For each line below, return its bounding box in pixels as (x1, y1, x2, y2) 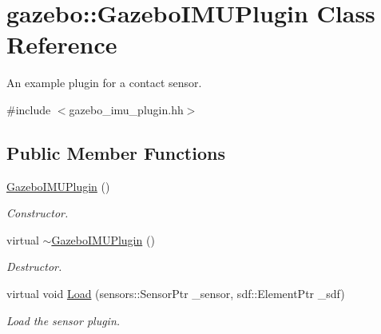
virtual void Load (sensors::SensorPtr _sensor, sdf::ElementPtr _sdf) (6, 285, 345, 302)
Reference (6, 28, 117, 61)
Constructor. (6, 205, 69, 221)
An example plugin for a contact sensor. (6, 74, 202, 91)
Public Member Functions (6, 140, 225, 165)
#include (6, 101, 51, 117)
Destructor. (6, 258, 62, 275)
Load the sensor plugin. (6, 312, 121, 328)
